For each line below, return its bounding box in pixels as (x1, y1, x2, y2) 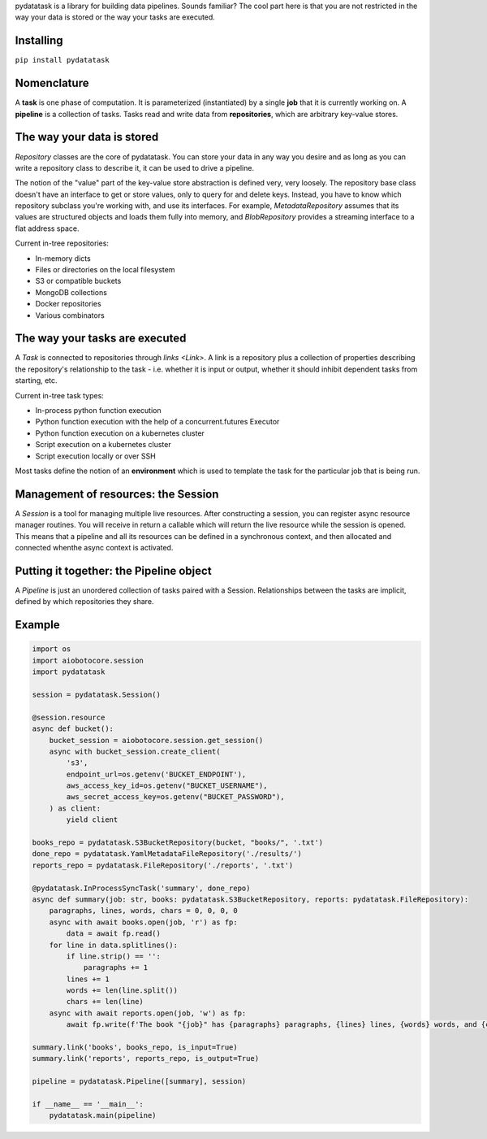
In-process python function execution (35, 406, 162, 415)
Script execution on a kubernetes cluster (35, 440, 171, 450)
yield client (66, 815, 119, 824)
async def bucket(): (32, 724, 114, 733)
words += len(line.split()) (66, 986, 179, 995)
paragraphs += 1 (83, 963, 149, 972)
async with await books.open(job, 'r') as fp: (49, 917, 239, 927)
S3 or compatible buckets (35, 276, 122, 286)
